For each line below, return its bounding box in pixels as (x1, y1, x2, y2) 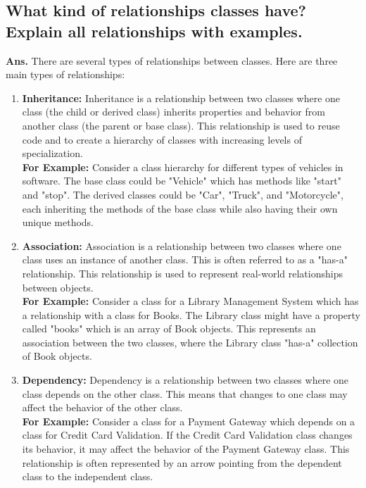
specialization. (22, 146, 83, 161)
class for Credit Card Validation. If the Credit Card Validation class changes (22, 427, 353, 442)
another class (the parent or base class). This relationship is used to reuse (22, 118, 340, 132)
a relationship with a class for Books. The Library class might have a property (22, 307, 360, 322)
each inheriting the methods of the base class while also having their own (22, 201, 338, 215)
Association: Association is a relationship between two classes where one (22, 238, 341, 253)
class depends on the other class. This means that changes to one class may (22, 386, 348, 401)
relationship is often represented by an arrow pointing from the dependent (22, 455, 342, 470)
